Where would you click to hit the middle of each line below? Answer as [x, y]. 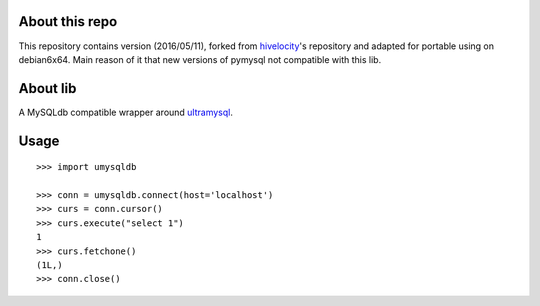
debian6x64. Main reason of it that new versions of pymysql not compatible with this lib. [200, 59]
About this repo [68, 21]
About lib [47, 88]
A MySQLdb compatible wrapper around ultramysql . [126, 112]
